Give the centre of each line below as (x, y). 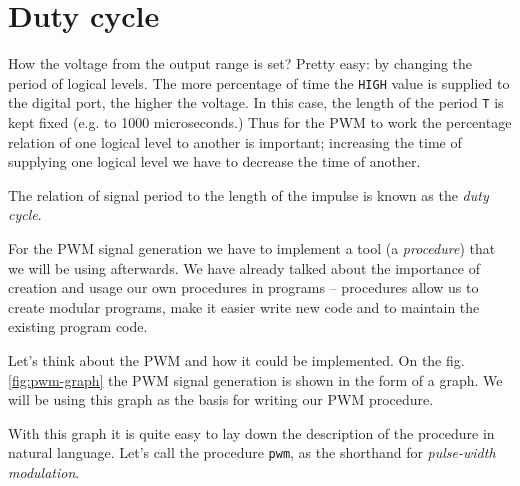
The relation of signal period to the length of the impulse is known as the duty (248, 194)
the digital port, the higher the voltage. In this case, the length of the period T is (256, 102)
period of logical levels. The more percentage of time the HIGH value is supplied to (259, 82)
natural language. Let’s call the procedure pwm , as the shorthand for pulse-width (252, 452)
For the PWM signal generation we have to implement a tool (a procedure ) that (252, 248)
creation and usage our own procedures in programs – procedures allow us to (243, 287)
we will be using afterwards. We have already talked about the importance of (244, 267)
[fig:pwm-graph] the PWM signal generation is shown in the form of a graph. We (255, 379)
